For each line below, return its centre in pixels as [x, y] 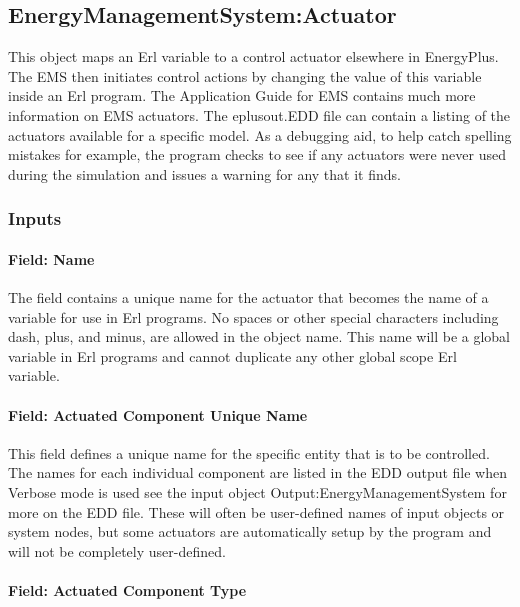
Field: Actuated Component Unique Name [158, 414]
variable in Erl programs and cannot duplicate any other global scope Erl [232, 355]
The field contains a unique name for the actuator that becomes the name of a [248, 297]
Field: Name [51, 258]
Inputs [35, 218]
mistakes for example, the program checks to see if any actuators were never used [257, 154]
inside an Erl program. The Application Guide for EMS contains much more [242, 95]
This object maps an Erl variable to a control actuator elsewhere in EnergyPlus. [253, 56]
